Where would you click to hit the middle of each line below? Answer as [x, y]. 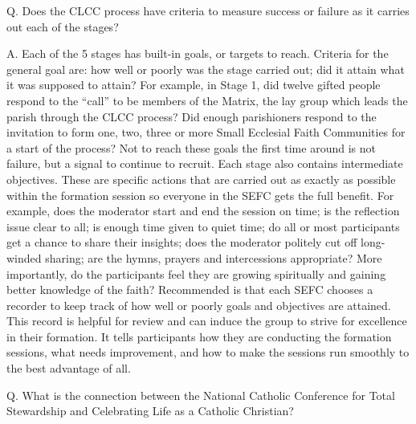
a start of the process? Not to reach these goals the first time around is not [191, 147]
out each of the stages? [63, 26]
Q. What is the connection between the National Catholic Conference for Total [201, 395]
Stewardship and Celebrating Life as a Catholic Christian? [150, 411]
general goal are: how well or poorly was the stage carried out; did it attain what [206, 69]
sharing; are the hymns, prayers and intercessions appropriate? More [214, 257]
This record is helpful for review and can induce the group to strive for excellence [207, 321]
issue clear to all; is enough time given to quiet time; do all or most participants [203, 226]
